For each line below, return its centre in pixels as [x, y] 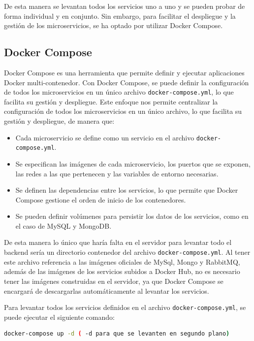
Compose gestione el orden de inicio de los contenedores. [101, 199]
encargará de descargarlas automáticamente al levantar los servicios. [107, 290]
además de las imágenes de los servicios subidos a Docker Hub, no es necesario [122, 271]
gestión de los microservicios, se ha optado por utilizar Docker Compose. [113, 25]
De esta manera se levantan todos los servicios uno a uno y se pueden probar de [125, 6]
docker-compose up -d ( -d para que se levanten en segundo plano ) [117, 334]
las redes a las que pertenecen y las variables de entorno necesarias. [117, 173]
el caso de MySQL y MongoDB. [63, 225]
